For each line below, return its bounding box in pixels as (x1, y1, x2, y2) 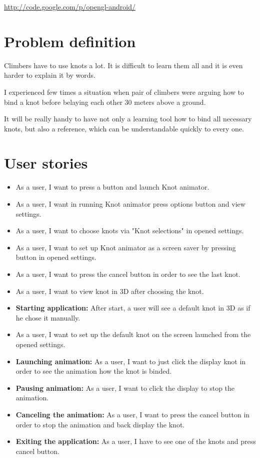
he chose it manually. (15, 312, 80, 323)
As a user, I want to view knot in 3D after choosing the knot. (15, 285, 204, 296)
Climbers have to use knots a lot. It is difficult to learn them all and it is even (4, 60, 243, 70)
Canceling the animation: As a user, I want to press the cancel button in (15, 409, 250, 419)
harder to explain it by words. (4, 70, 95, 80)
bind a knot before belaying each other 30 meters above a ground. (4, 96, 206, 107)
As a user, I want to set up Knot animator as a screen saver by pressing (15, 242, 236, 252)
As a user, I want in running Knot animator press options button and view (15, 199, 245, 209)
